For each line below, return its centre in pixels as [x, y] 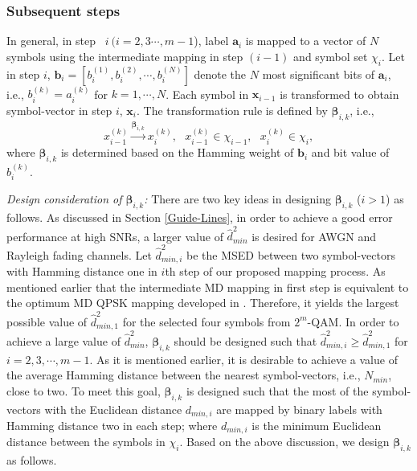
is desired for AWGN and [314, 236]
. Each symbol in [207, 94]
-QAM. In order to [353, 321]
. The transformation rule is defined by [232, 110]
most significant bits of [319, 74]
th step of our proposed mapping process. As [275, 271]
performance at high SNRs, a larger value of [115, 236]
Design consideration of [64, 199]
